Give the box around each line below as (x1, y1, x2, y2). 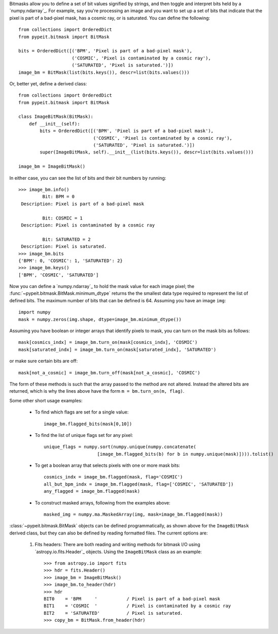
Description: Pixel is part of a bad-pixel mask (21, 201, 145, 207)
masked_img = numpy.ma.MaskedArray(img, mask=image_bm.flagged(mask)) (44, 512, 223, 518)
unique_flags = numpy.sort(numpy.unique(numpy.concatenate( (44, 444, 196, 450)
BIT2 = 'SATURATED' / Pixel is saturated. (44, 610, 183, 616)
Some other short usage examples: (9, 397, 83, 403)
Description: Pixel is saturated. (21, 244, 107, 249)
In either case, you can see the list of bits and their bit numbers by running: (9, 175, 166, 181)
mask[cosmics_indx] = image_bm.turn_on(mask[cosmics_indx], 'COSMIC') (18, 339, 198, 345)
